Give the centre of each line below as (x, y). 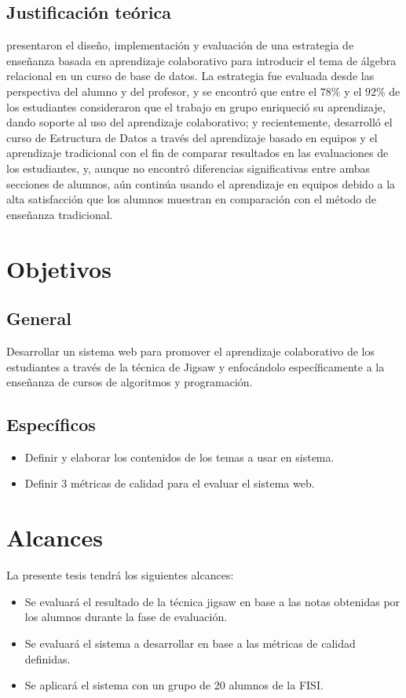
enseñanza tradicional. (60, 214)
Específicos (51, 424)
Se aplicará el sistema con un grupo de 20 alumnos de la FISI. (174, 685)
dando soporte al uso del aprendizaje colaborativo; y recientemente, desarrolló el (199, 122)
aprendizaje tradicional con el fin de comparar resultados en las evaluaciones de (198, 153)
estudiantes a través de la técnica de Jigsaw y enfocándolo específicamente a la (196, 366)
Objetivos (59, 268)
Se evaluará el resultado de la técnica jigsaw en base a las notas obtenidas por (212, 601)
